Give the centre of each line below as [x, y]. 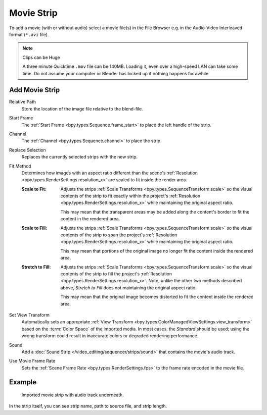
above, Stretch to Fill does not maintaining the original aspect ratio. [129, 288]
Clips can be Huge [41, 57]
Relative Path [22, 102]
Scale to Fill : [34, 228]
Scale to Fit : [34, 189]
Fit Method [20, 166]
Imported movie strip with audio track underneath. [73, 395]
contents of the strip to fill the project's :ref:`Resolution [116, 274]
